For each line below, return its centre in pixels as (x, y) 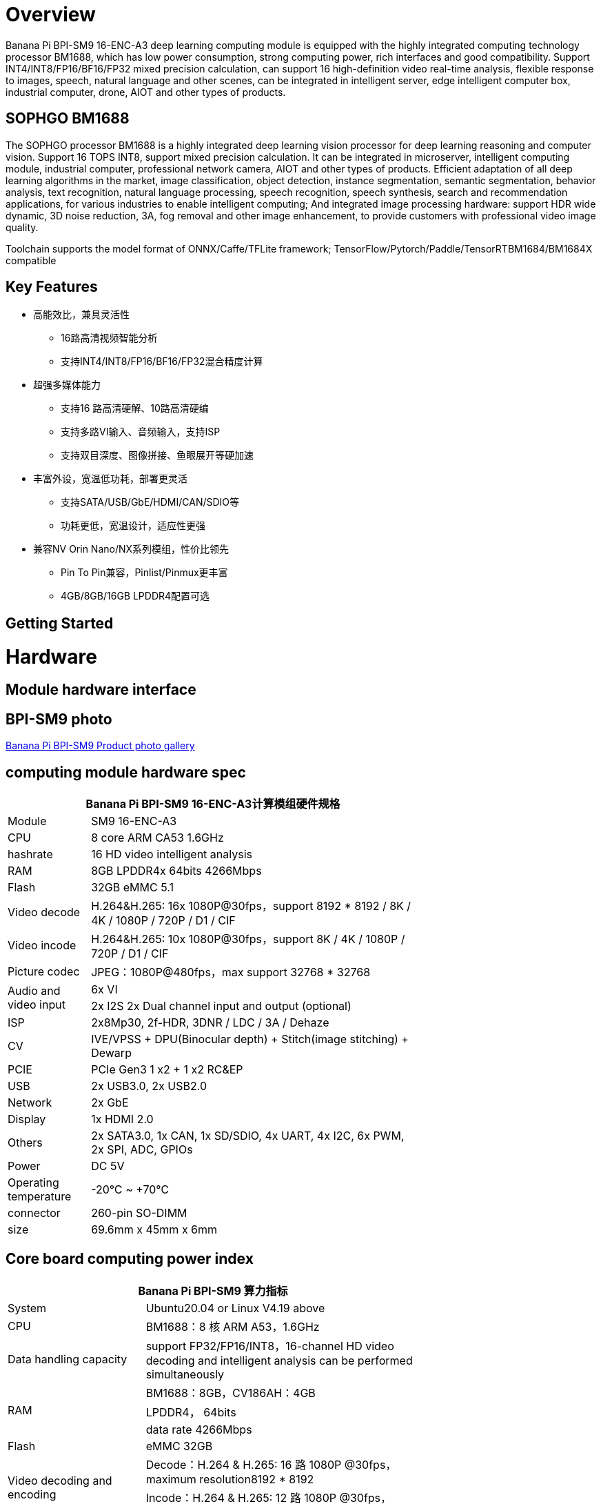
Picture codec (44, 972)
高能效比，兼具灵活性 (81, 315)
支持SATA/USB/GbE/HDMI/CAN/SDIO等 (150, 502)
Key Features (52, 287)
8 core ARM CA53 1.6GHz (157, 838)
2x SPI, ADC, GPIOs (142, 1150)
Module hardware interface (101, 690)
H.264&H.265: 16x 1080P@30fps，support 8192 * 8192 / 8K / (251, 906)
